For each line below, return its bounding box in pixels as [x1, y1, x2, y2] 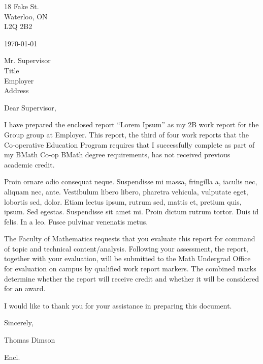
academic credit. [4, 159, 55, 170]
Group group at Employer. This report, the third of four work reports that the [4, 129, 249, 139]
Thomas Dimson [4, 334, 55, 345]
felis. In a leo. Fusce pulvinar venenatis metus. [4, 216, 148, 227]
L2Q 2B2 [4, 21, 32, 32]
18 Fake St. [4, 1, 39, 11]
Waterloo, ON [4, 11, 48, 21]
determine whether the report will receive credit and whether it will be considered [4, 273, 259, 284]
